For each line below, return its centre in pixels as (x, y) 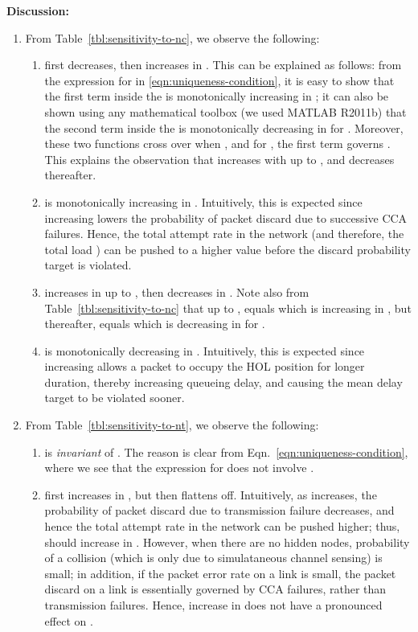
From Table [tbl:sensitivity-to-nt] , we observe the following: (172, 425)
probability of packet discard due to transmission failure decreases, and (219, 510)
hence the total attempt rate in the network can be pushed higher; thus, (222, 526)
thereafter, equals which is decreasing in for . (155, 324)
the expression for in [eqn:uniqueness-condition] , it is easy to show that (219, 80)
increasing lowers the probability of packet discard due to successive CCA (226, 218)
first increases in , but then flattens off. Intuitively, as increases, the (211, 494)
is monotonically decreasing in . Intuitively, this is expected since (205, 350)
